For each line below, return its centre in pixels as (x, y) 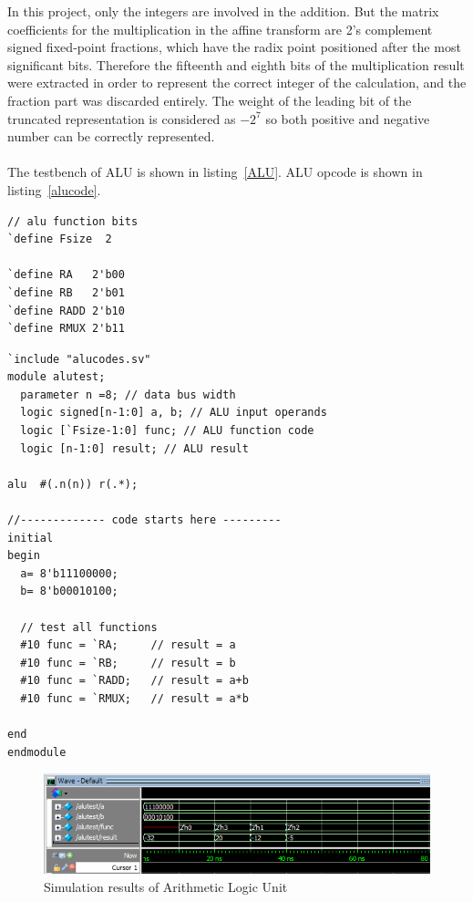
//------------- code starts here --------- (144, 520)
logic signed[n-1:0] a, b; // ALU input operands (174, 413)
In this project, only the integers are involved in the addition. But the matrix (223, 11)
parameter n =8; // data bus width (128, 394)
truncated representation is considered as (122, 118)
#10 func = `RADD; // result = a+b (134, 681)
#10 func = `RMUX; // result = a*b (134, 698)
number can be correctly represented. (111, 136)
